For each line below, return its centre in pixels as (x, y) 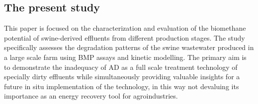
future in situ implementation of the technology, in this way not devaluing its (122, 86)
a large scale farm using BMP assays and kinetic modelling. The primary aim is (125, 57)
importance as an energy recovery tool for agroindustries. (91, 96)
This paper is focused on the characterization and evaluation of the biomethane (125, 28)
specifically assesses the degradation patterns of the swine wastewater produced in (129, 47)
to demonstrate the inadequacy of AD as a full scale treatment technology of (121, 67)
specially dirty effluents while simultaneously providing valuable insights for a (122, 77)
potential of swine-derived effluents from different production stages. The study (125, 37)
